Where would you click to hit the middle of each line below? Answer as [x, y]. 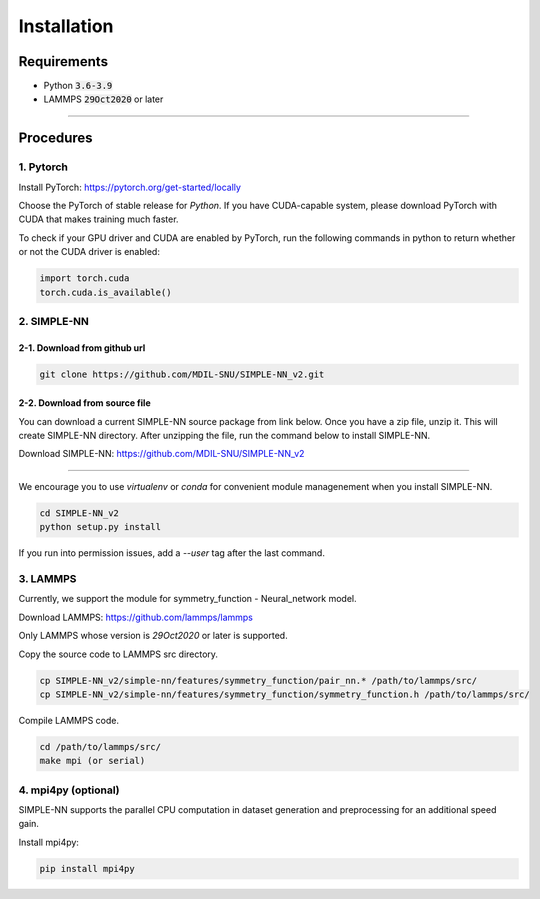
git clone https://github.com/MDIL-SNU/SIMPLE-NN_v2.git [182, 374]
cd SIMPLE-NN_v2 [79, 513]
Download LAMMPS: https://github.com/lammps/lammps [136, 617]
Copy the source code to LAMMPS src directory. [118, 654]
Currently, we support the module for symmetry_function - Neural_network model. [187, 599]
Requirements [63, 61]
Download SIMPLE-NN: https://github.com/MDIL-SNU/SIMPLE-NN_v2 [161, 454]
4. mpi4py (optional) [69, 790]
